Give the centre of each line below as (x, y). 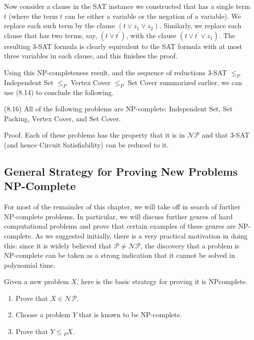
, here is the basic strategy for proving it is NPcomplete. (162, 281)
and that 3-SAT (226, 135)
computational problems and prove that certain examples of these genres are (120, 226)
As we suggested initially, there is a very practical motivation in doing (141, 235)
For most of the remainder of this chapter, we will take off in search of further (122, 207)
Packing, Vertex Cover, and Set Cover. (62, 118)
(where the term (33, 16)
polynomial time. (30, 265)
